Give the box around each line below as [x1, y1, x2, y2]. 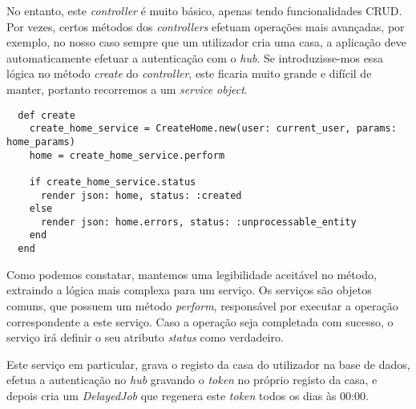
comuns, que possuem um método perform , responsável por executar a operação [6, 297, 398, 314]
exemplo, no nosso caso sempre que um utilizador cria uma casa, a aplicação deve [6, 34, 406, 51]
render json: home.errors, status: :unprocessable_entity [40, 216, 357, 228]
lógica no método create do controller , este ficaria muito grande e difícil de [6, 65, 372, 82]
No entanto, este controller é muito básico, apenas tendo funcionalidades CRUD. [6, 2, 402, 18]
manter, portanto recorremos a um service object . [6, 80, 248, 97]
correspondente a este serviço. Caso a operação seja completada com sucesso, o [6, 313, 394, 330]
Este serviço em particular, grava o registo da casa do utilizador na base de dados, [6, 355, 410, 372]
